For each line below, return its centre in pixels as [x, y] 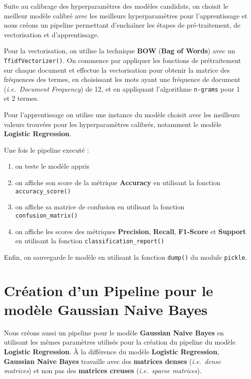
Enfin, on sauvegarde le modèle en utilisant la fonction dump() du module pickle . [125, 257]
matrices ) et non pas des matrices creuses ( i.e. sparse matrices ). [103, 371]
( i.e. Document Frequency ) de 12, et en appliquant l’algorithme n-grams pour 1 [122, 88]
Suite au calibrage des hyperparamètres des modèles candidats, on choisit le [116, 6]
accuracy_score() [43, 191]
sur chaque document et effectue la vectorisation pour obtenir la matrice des [117, 70]
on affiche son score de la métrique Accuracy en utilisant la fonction [118, 182]
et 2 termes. [22, 98]
